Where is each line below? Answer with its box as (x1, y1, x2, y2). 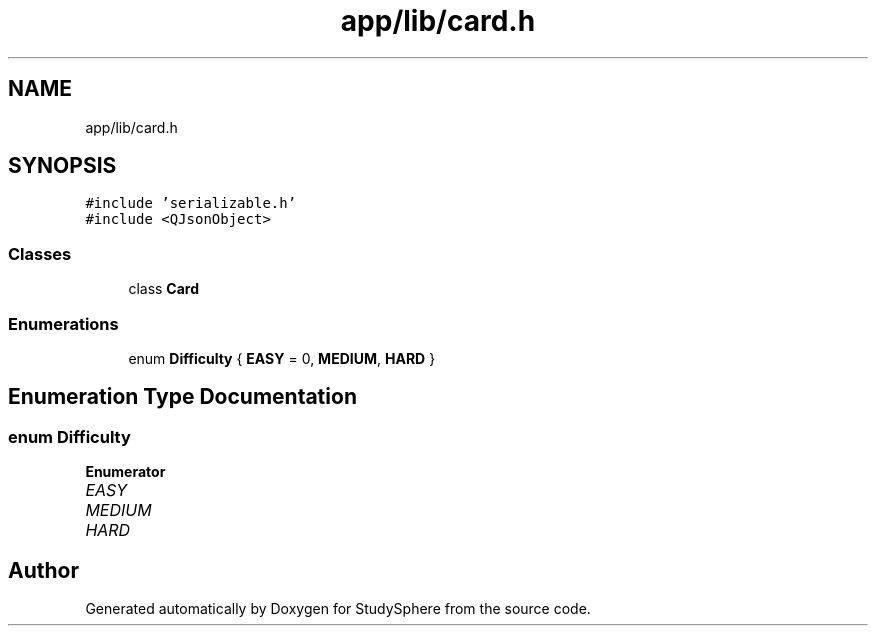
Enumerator (85, 463, 166, 481)
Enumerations (8, 313, 119, 334)
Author (8, 557, 79, 583)
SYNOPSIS (8, 153, 117, 179)
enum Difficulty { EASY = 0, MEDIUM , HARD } (128, 349, 436, 367)
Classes (8, 243, 72, 264)
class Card (128, 280, 200, 298)
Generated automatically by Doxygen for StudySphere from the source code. (85, 600, 591, 617)
